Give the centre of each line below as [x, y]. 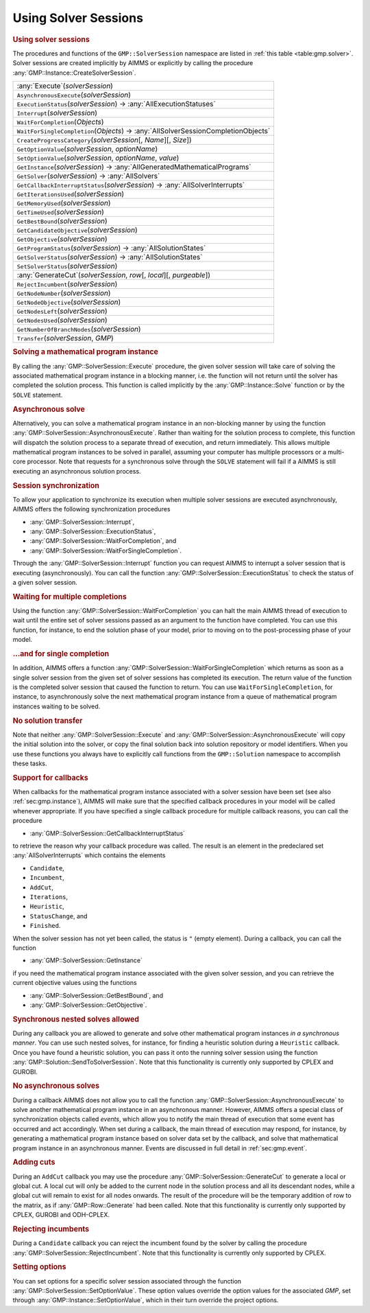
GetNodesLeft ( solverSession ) [62, 311]
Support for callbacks [50, 778]
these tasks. [30, 764]
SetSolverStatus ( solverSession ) [67, 266]
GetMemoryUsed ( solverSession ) [64, 202]
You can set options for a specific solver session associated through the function [127, 1281]
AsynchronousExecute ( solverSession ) [74, 95]
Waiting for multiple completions [70, 596]
